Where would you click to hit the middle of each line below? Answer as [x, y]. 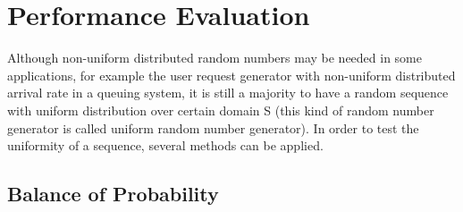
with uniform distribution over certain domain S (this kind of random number [221, 110]
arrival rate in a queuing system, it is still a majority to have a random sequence [228, 93]
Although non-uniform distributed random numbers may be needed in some [215, 58]
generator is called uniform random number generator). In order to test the [213, 127]
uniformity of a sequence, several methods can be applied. [165, 145]
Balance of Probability [113, 194]
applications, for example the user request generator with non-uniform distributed [231, 75]
